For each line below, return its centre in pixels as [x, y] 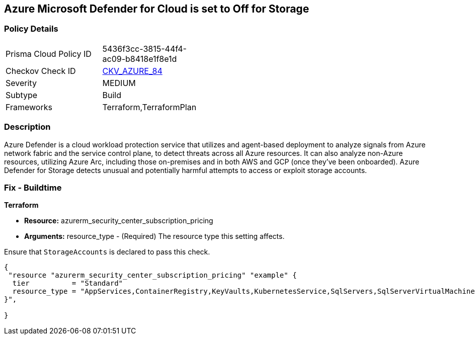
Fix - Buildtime [33, 187]
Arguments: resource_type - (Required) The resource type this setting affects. [154, 236]
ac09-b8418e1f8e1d [140, 59]
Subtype [22, 95]
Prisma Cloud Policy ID [49, 54]
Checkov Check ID [41, 71]
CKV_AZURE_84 [132, 71]
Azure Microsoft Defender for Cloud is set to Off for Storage [157, 9]
